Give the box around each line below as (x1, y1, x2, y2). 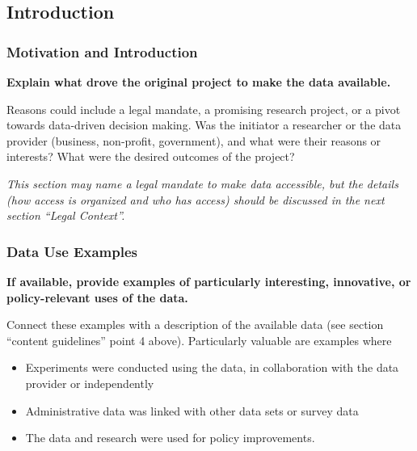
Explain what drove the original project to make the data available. (6, 74, 391, 90)
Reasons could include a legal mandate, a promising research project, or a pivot (6, 100, 401, 117)
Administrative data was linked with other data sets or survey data (25, 402, 359, 419)
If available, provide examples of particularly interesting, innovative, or (6, 272, 411, 289)
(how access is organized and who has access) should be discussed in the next (6, 191, 385, 208)
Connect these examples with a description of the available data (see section (6, 316, 384, 333)
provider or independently (25, 374, 154, 391)
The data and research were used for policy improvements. (25, 429, 315, 446)
